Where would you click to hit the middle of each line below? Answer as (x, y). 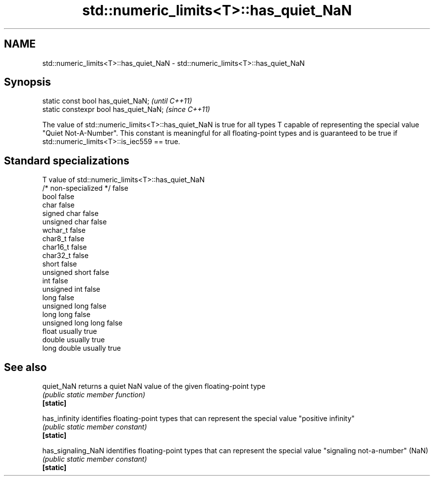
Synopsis (27, 82)
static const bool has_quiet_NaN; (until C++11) (117, 101)
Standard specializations (67, 160)
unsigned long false (74, 306)
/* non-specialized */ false (85, 188)
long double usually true (82, 348)
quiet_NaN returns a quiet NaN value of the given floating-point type (154, 386)
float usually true (70, 331)
